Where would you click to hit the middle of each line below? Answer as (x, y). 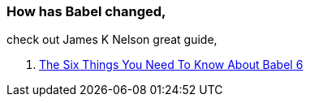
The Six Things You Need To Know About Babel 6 (171, 65)
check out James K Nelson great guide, (112, 40)
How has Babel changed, (86, 11)
